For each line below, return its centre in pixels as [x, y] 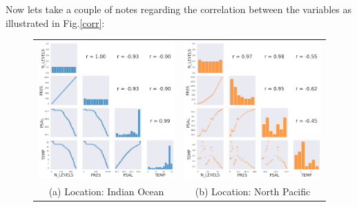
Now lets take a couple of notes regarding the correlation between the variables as [178, 9]
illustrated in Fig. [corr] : [55, 22]
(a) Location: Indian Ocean [106, 191]
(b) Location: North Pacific [253, 191]
